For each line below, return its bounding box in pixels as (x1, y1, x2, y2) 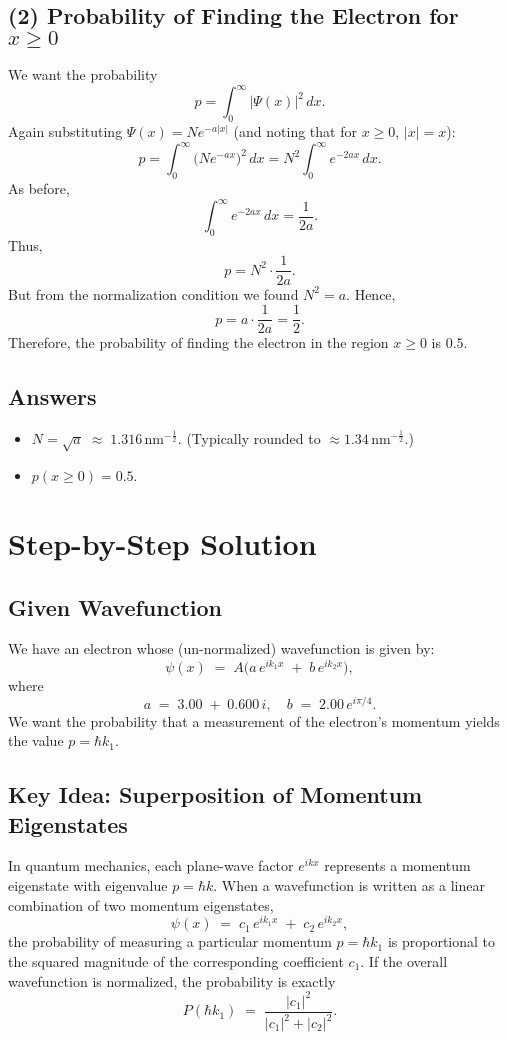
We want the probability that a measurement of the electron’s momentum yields (8, 710, 500, 731)
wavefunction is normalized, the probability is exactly (8, 970, 336, 991)
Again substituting (8, 121, 123, 142)
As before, (8, 177, 70, 198)
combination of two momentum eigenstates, (8, 894, 274, 915)
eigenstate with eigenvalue (8, 875, 168, 896)
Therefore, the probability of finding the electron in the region (8, 332, 389, 353)
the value (8, 730, 64, 751)
